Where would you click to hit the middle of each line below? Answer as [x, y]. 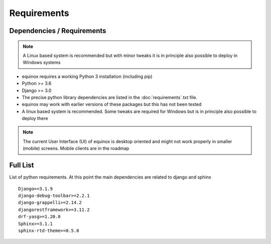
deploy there [35, 118]
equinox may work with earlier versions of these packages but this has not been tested [112, 104]
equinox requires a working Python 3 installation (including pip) [87, 76]
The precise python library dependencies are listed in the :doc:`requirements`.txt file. [110, 97]
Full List [22, 165]
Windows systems [42, 62]
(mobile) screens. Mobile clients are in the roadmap [76, 148]
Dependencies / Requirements [58, 31]
